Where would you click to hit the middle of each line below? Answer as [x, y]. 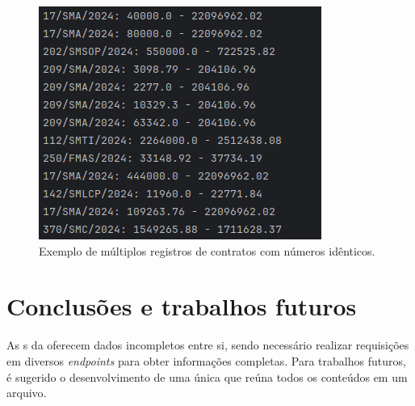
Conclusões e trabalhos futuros [182, 306]
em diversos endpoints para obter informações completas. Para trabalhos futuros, [206, 360]
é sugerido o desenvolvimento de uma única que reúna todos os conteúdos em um [207, 376]
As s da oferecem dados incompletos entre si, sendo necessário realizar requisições [208, 345]
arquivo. [27, 393]
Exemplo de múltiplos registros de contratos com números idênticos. [207, 250]
